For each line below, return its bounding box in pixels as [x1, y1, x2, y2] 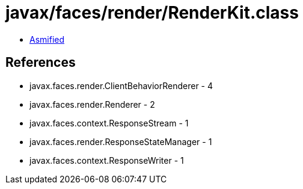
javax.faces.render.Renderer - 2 [29, 99, 155, 110]
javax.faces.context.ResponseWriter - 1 [29, 155, 184, 166]
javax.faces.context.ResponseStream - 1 [29, 117, 189, 128]
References [5, 55, 76, 70]
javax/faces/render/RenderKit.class [5, 2, 299, 23]
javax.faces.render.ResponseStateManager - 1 [29, 136, 212, 147]
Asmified [29, 34, 65, 45]
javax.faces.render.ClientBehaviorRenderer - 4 [29, 80, 213, 91]
